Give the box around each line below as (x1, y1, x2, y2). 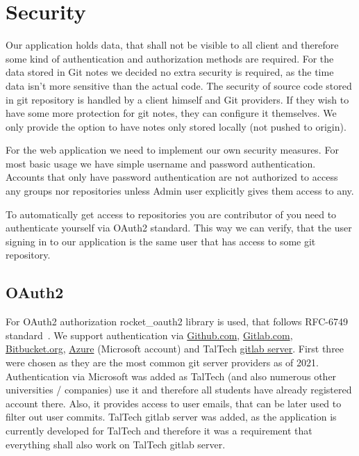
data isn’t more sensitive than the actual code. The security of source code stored (6, 78, 352, 92)
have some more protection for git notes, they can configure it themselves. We (6, 106, 337, 120)
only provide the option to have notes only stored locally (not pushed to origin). (6, 119, 347, 133)
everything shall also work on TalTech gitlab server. (6, 437, 226, 451)
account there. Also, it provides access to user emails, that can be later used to (6, 396, 342, 410)
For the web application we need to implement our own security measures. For (6, 142, 339, 157)
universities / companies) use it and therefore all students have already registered (6, 382, 352, 397)
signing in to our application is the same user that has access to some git (6, 234, 316, 248)
